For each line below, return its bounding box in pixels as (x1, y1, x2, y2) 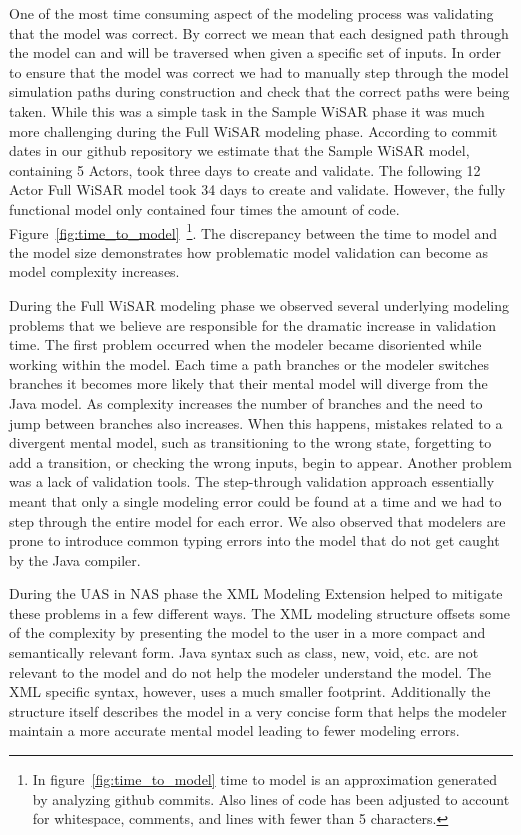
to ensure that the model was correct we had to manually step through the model (9, 61, 509, 82)
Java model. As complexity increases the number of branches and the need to (9, 392, 483, 413)
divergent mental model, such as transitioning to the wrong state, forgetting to (9, 432, 492, 453)
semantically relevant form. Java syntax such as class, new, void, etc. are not (9, 642, 479, 663)
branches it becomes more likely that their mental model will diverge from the (9, 373, 488, 394)
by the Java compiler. (9, 549, 141, 570)
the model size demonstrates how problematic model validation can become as (9, 241, 489, 262)
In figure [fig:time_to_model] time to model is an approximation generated (32, 769, 497, 790)
